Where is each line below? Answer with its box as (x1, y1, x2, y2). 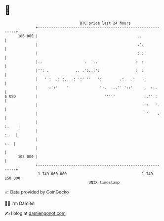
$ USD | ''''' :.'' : (4, 94, 158, 99)
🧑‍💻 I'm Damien (4, 200, 35, 206)
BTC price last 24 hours (80, 21, 131, 26)
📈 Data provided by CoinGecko (4, 189, 69, 195)
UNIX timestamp (88, 180, 120, 185)
